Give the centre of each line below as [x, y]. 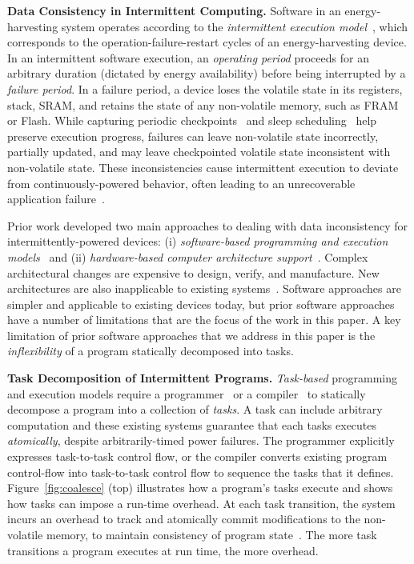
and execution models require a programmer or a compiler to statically [187, 393]
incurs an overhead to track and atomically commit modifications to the [184, 519]
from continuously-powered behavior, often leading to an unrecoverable [181, 183]
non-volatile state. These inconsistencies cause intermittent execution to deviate [203, 167]
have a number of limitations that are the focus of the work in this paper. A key [204, 320]
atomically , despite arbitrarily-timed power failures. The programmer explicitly [201, 440]
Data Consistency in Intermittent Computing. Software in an [174, 10]
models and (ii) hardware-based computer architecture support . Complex [188, 256]
